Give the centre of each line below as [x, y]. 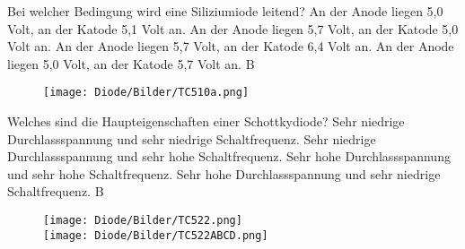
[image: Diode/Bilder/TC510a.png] [146, 93]
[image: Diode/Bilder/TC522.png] [143, 220]
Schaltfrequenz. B [56, 191]
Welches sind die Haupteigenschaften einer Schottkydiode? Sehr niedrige [206, 121]
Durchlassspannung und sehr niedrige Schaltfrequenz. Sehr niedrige [192, 138]
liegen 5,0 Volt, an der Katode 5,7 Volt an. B [131, 63]
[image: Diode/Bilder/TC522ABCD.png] [156, 235]
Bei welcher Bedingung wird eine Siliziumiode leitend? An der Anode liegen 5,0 [225, 11]
